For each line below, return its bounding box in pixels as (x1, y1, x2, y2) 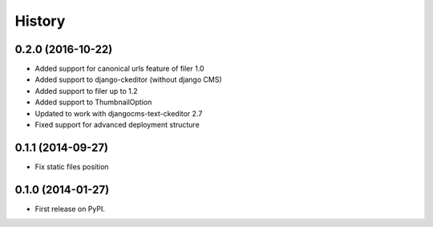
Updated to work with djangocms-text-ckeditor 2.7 (34, 108, 203, 118)
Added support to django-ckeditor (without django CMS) (34, 75, 222, 84)
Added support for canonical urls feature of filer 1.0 (34, 64, 204, 74)
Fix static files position (34, 161, 109, 172)
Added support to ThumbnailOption (34, 97, 152, 107)
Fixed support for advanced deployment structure (34, 120, 200, 130)
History (14, 12, 66, 30)
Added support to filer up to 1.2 (34, 86, 138, 95)
